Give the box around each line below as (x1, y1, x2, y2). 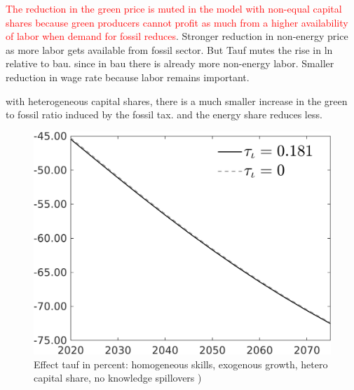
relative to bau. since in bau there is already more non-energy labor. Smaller (6, 56, 334, 71)
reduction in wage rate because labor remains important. (6, 69, 250, 84)
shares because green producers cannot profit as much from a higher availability (6, 15, 348, 29)
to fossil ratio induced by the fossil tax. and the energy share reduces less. (6, 107, 322, 122)
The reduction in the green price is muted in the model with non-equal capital (6, 1, 342, 15)
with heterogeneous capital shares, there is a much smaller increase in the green (6, 93, 348, 108)
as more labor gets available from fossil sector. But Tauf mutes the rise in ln (6, 42, 333, 57)
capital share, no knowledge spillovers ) (34, 370, 202, 385)
